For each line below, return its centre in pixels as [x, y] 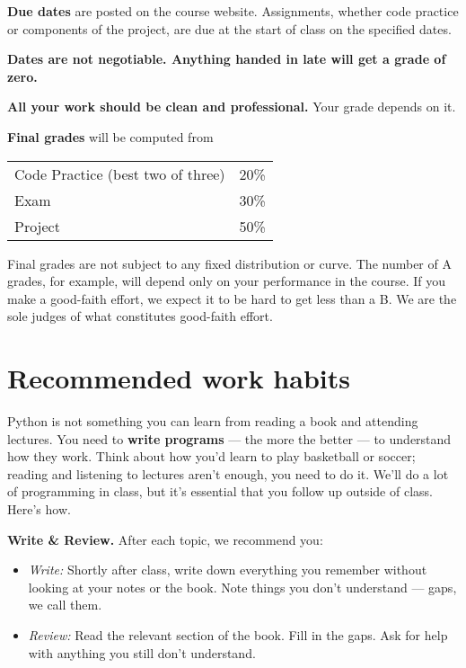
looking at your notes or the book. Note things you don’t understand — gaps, [242, 587]
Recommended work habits [179, 378]
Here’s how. [39, 509]
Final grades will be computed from [110, 136]
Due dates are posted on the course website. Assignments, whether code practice [233, 11]
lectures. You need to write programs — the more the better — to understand [229, 438]
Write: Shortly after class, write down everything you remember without [228, 570]
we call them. [65, 605]
